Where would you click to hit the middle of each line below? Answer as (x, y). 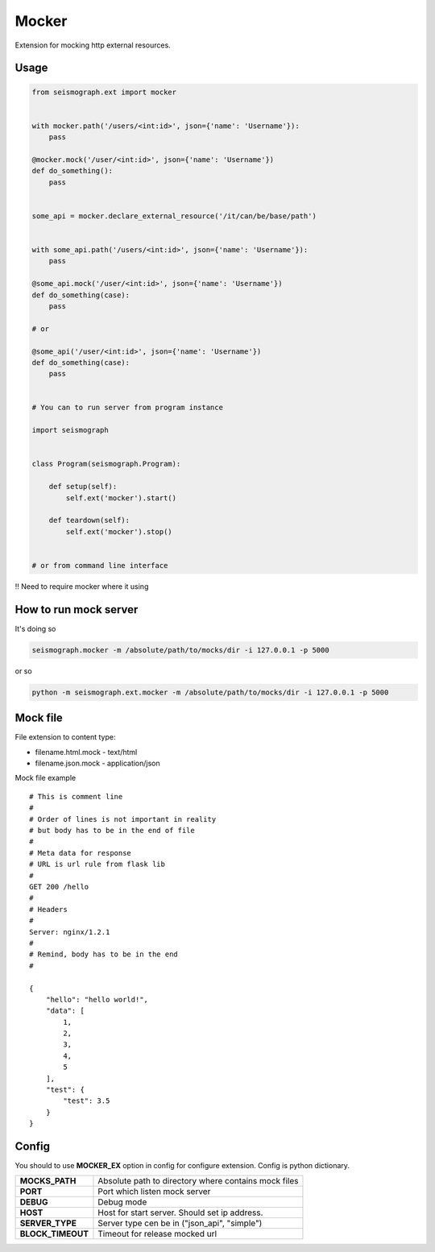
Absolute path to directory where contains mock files (198, 1181)
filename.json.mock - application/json (97, 763)
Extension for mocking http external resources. (93, 45)
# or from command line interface (100, 565)
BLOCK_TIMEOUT (54, 1234)
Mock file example (46, 778)
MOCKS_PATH (48, 1181)
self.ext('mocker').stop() (119, 531)
